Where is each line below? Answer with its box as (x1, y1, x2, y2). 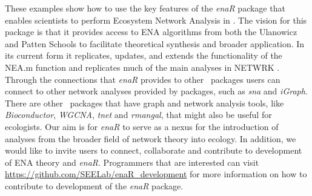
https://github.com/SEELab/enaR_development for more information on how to (5, 168, 307, 180)
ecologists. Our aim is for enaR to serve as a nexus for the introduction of (5, 120, 279, 132)
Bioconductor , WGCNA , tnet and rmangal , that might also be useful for (5, 108, 272, 121)
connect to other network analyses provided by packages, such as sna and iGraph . (5, 85, 308, 97)
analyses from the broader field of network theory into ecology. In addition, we (5, 132, 296, 145)
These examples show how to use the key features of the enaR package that (5, 2, 285, 14)
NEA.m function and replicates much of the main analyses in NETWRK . (5, 60, 280, 73)
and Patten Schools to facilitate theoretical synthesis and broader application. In (5, 37, 305, 50)
